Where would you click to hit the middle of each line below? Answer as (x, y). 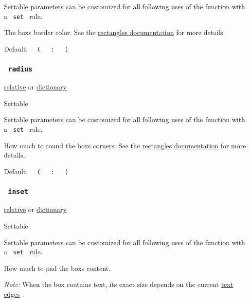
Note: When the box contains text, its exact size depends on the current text (119, 284)
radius (20, 69)
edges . (14, 293)
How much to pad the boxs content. (57, 268)
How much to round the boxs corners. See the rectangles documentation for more (125, 145)
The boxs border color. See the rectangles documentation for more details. (115, 32)
